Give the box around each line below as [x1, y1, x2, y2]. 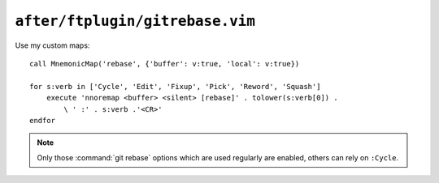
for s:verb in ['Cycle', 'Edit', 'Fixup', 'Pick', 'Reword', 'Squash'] [29, 82, 321, 91]
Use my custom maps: [15, 40, 90, 50]
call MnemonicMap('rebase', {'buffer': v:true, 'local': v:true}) [29, 59, 300, 68]
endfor [29, 116, 56, 125]
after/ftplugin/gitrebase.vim [15, 12, 256, 30]
